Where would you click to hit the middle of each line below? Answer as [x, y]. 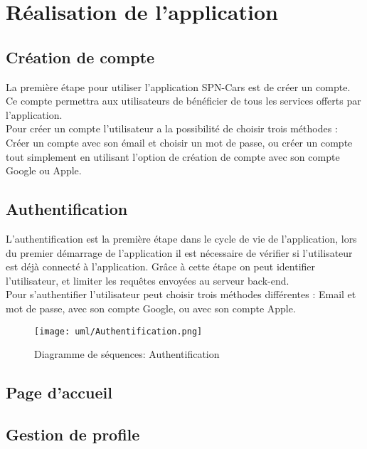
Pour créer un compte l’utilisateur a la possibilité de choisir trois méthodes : [172, 128]
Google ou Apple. [44, 170]
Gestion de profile [73, 434]
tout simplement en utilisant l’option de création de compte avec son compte [173, 156]
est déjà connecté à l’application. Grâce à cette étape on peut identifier [161, 266]
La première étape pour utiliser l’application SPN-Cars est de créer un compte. [178, 86]
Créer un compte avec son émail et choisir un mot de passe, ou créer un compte [179, 142]
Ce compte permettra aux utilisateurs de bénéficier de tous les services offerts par [183, 101]
